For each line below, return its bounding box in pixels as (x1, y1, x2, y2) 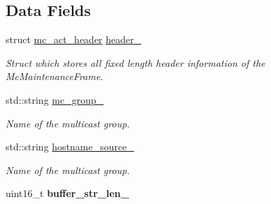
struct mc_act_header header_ (6, 32, 142, 47)
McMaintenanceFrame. (6, 69, 103, 84)
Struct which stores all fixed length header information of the (6, 55, 265, 70)
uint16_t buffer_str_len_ (6, 186, 129, 201)
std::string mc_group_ (6, 92, 104, 107)
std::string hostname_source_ (6, 139, 134, 154)
